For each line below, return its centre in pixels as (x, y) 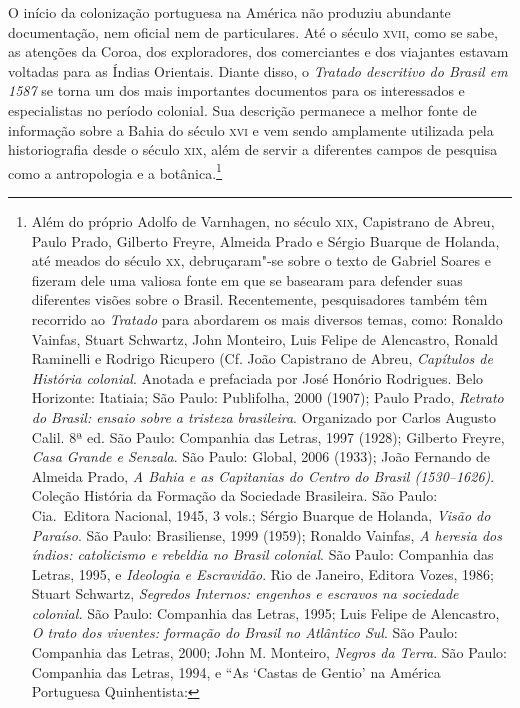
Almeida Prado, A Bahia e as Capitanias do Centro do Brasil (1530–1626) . (263, 475)
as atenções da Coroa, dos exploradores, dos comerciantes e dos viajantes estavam (258, 51)
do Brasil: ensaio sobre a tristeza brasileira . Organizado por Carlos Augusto (263, 416)
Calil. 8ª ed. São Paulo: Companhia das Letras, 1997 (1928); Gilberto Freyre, (268, 436)
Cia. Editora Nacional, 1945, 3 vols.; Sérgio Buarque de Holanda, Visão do (261, 514)
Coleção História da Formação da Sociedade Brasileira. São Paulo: (234, 495)
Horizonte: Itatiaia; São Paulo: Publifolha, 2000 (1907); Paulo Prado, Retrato (267, 397)
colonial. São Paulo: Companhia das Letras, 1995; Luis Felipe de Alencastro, (265, 612)
